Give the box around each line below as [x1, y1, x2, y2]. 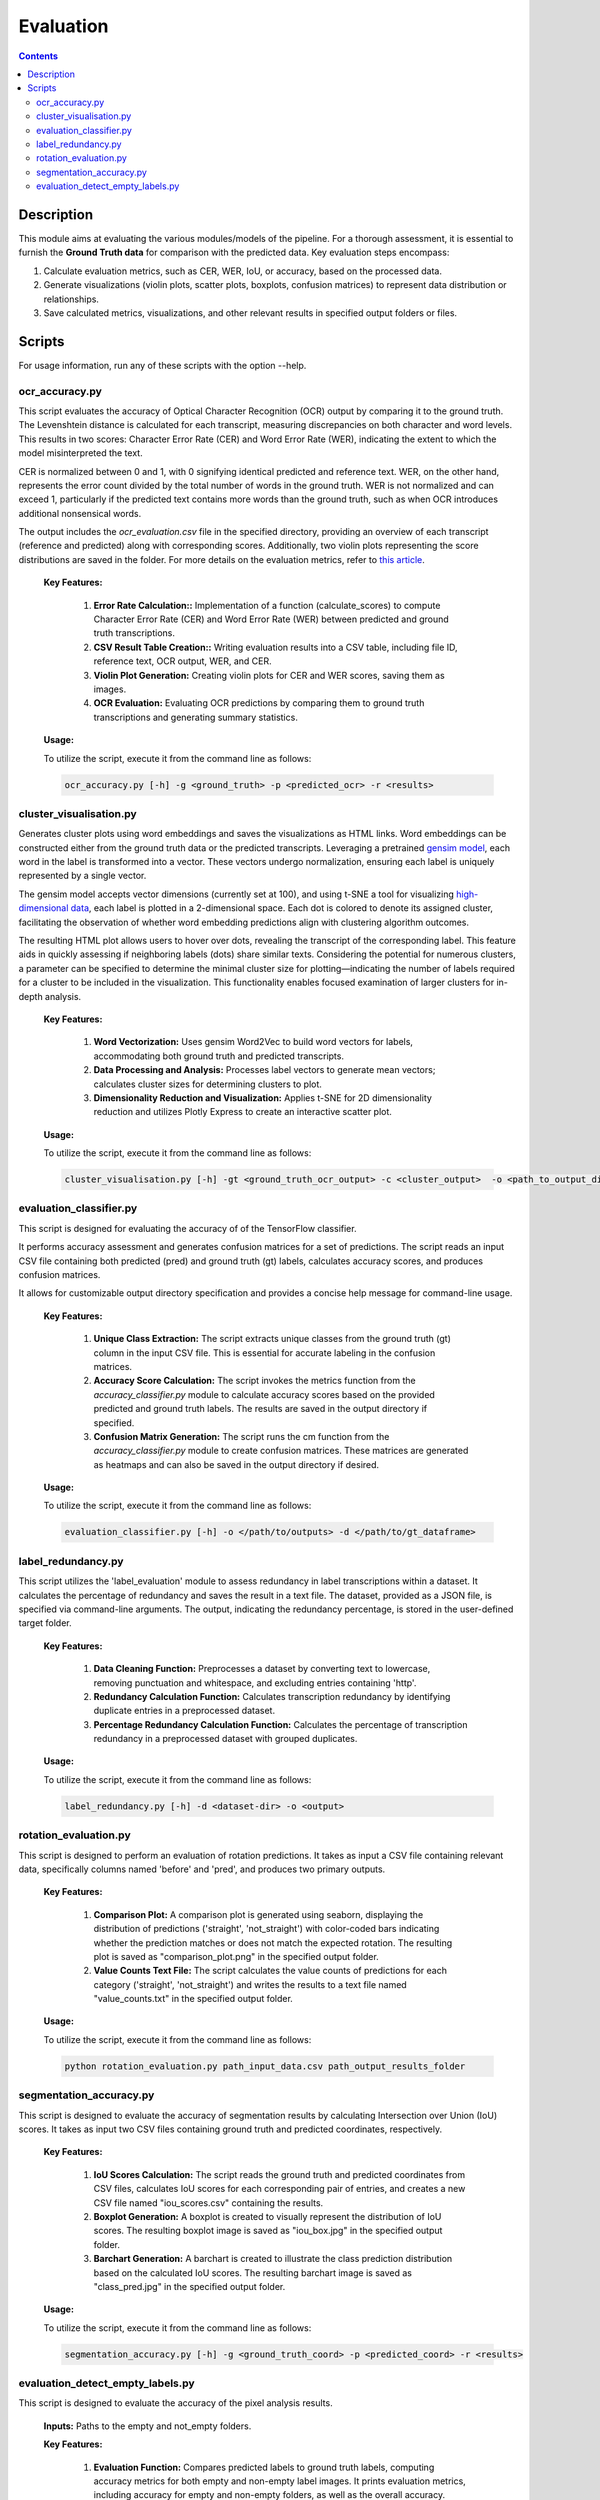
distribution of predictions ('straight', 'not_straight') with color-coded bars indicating [93, 1923, 440, 1935]
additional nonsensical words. [18, 507, 142, 519]
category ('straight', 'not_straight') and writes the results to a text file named [93, 1978, 407, 1990]
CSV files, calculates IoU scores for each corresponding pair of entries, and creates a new [93, 2183, 466, 2195]
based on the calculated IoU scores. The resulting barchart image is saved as [93, 2266, 412, 2279]
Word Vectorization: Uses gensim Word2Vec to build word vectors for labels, [93, 1036, 414, 1048]
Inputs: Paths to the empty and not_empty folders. [43, 2420, 252, 2432]
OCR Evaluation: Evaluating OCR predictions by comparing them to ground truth [93, 697, 425, 709]
